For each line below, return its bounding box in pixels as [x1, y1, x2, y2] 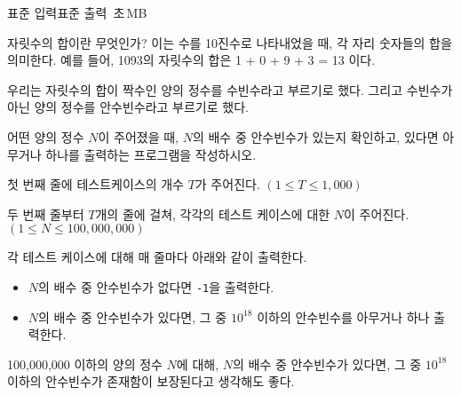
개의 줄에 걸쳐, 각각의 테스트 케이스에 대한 [95, 204, 330, 223]
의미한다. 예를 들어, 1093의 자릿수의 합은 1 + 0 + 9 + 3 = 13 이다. [7, 51, 376, 69]
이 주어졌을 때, [98, 127, 179, 146]
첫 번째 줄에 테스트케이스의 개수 [7, 175, 184, 194]
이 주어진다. [344, 204, 409, 223]
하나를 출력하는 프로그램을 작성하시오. [45, 145, 257, 163]
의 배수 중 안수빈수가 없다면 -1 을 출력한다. [38, 277, 274, 296]
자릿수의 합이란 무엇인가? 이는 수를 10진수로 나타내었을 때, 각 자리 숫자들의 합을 [7, 33, 452, 51]
